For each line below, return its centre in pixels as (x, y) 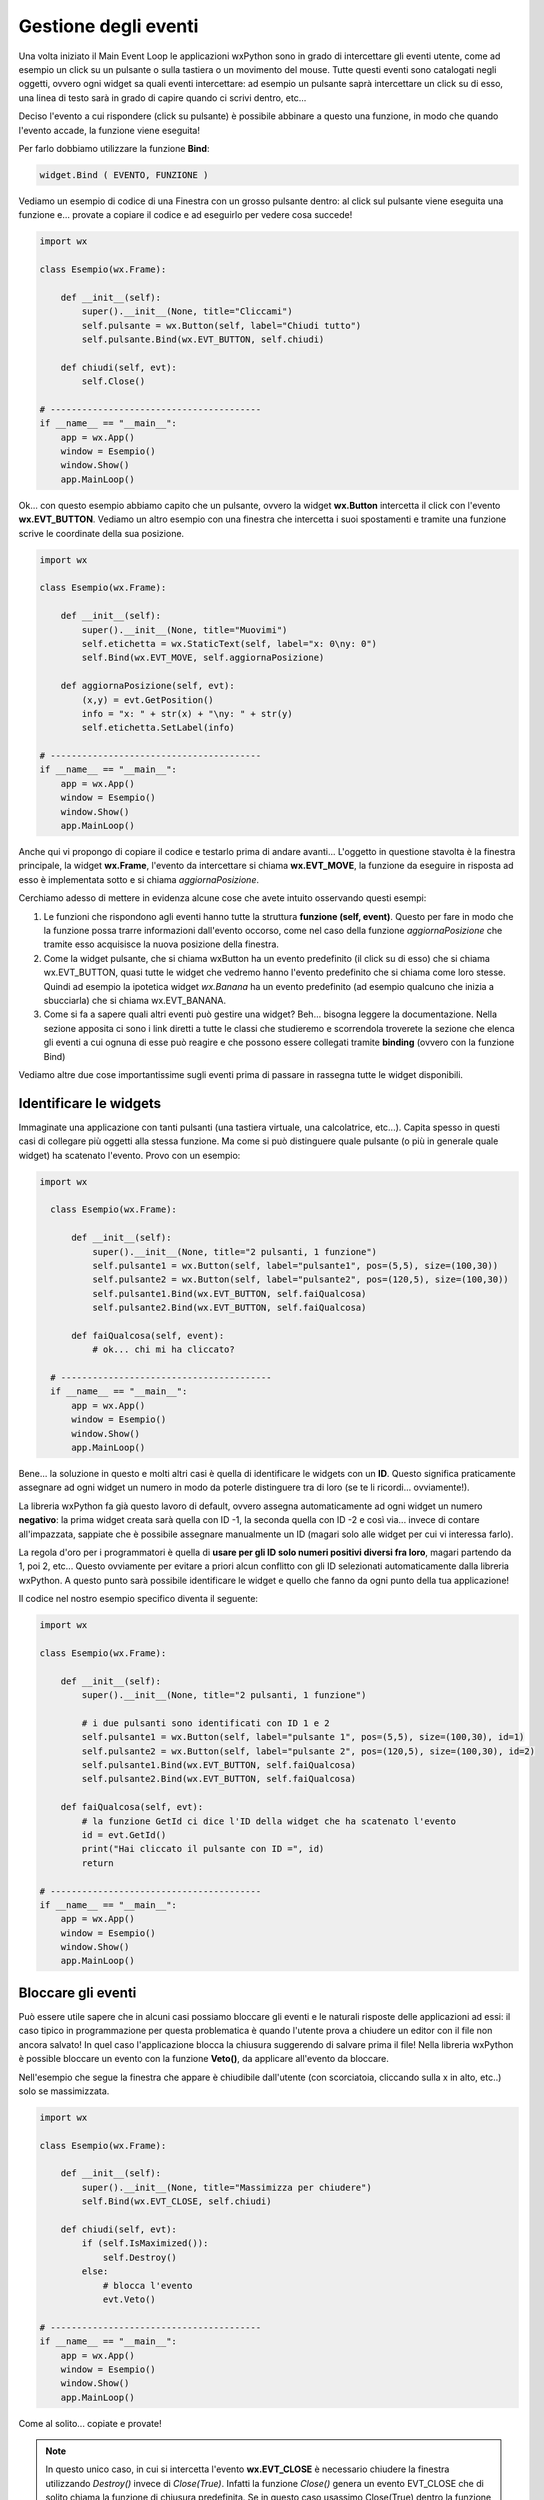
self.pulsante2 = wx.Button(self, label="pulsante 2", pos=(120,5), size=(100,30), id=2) (308, 1751)
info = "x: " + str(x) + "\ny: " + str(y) (187, 713)
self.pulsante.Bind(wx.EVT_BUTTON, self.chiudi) (203, 339)
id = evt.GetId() (124, 1834)
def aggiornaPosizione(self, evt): (147, 686)
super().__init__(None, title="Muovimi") (184, 629)
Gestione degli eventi (108, 26)
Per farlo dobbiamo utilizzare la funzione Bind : (114, 148)
